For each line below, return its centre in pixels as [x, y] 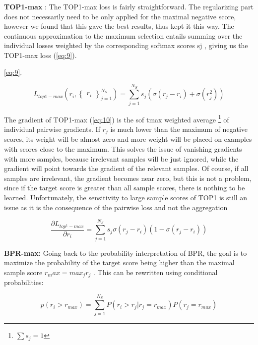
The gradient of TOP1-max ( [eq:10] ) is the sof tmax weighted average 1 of [117, 118]
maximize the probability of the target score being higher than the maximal [119, 262]
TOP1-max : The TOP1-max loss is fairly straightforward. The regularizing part [129, 6]
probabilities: [24, 282]
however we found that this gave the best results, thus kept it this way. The [119, 26]
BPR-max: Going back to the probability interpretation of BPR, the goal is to [126, 253]
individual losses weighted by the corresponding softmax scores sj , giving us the [126, 45]
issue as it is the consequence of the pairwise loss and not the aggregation [116, 207]
